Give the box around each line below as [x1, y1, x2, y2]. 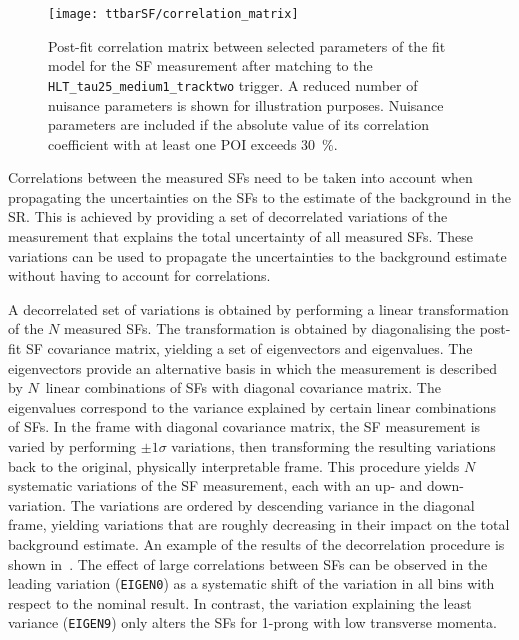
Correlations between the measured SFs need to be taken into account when [8, 167, 473, 188]
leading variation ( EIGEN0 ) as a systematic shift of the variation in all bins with [8, 573, 495, 594]
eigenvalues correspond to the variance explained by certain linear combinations [8, 396, 497, 417]
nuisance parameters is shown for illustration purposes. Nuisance [48, 94, 444, 115]
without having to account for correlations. [8, 265, 271, 286]
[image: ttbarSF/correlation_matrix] [48, 7, 299, 21]
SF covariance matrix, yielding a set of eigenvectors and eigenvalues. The [25, 338, 473, 359]
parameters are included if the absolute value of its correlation [48, 114, 430, 135]
